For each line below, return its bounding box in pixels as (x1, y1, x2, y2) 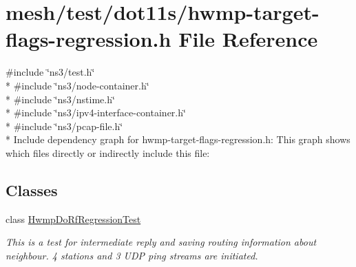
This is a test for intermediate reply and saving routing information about (6, 235, 317, 249)
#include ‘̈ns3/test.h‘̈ (6, 65, 95, 79)
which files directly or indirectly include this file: (6, 145, 210, 160)
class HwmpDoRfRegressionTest (6, 211, 141, 226)
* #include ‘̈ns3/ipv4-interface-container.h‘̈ (6, 105, 186, 120)
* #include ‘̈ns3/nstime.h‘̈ (6, 92, 115, 106)
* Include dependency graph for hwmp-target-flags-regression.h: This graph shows (6, 132, 350, 147)
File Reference (178, 25, 318, 53)
